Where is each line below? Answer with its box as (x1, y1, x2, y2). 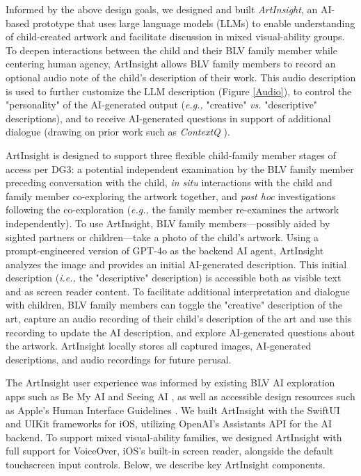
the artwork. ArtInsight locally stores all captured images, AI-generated (6, 338, 312, 353)
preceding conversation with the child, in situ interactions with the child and (6, 175, 332, 190)
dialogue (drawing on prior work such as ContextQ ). (6, 124, 230, 139)
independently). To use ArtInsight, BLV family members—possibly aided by (6, 215, 330, 230)
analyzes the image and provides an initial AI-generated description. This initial (6, 256, 347, 271)
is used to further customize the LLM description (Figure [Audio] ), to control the (6, 83, 352, 98)
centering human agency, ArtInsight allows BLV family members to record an (6, 56, 336, 71)
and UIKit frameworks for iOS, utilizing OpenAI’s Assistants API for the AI (6, 416, 332, 431)
